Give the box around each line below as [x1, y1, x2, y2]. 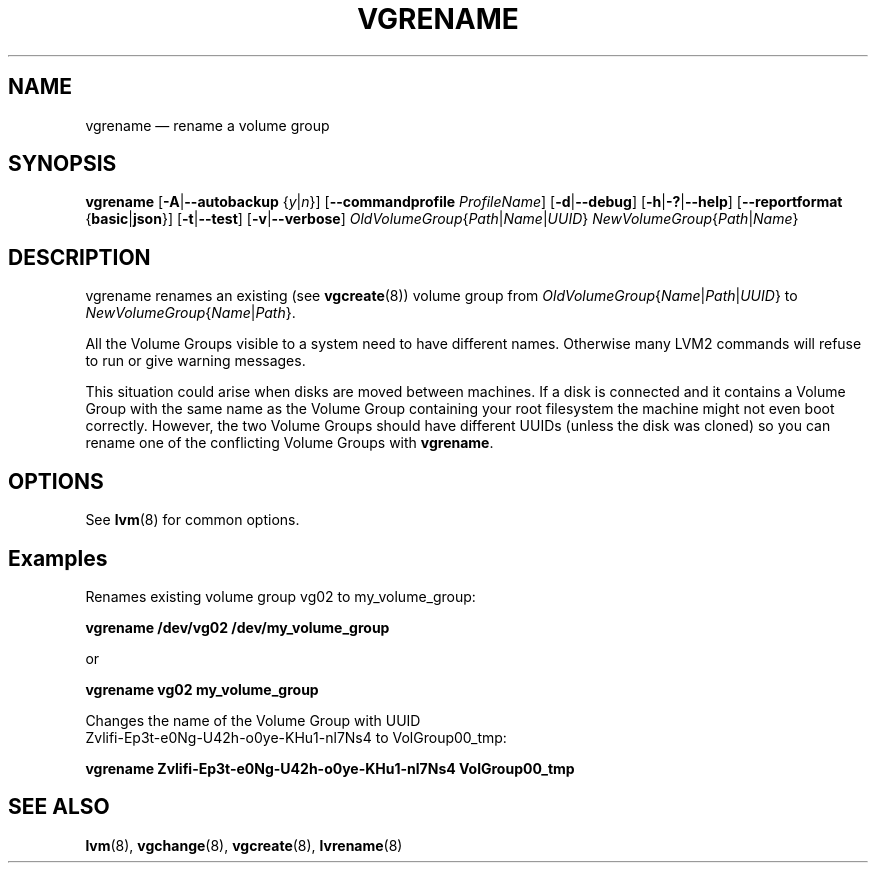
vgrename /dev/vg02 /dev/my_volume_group [85, 618, 390, 636]
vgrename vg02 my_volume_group [85, 680, 319, 698]
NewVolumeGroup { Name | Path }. [85, 304, 296, 322]
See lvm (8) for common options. [85, 511, 300, 529]
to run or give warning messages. [85, 352, 306, 370]
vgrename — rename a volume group [85, 116, 330, 134]
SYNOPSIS [8, 151, 117, 177]
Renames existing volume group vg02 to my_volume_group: [85, 587, 476, 605]
